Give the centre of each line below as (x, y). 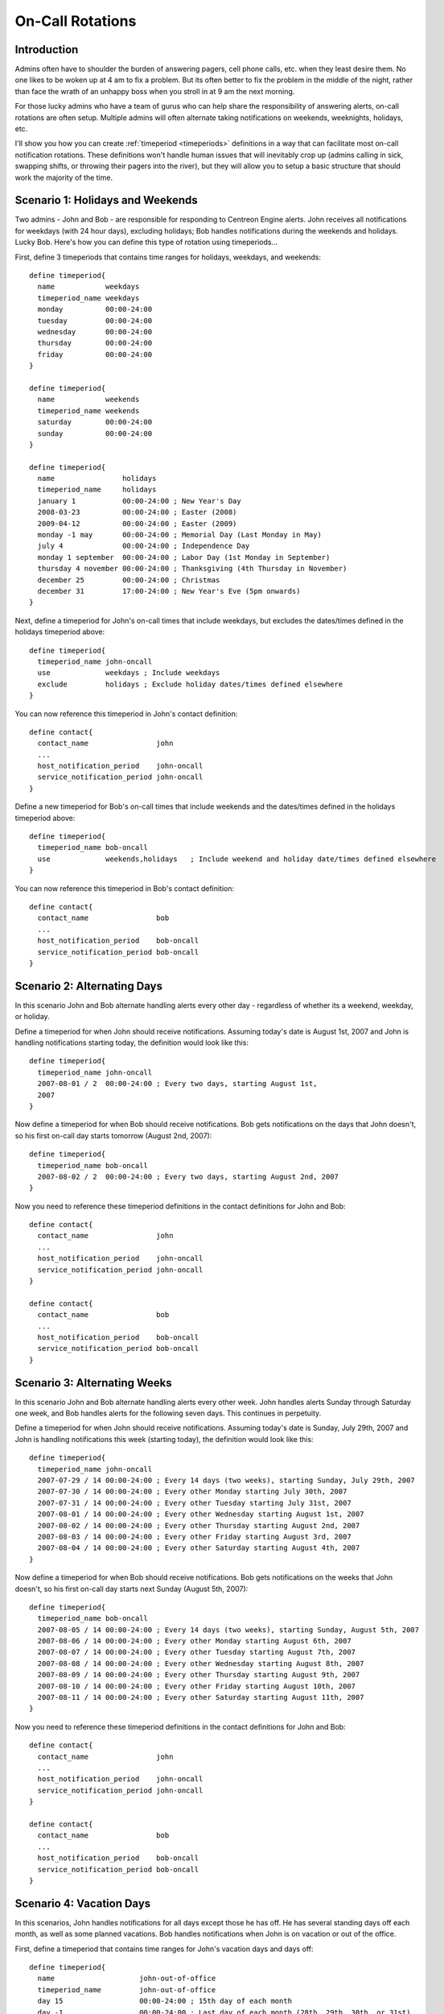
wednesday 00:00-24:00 (95, 332)
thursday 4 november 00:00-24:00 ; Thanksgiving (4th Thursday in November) (192, 569)
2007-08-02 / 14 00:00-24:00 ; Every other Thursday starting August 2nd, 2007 (199, 1525)
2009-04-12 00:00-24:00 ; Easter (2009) (137, 523)
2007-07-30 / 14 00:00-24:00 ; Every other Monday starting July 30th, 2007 (192, 1492)
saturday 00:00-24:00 (95, 422)
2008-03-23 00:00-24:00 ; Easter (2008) (137, 512)
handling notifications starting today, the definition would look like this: (132, 1042)
